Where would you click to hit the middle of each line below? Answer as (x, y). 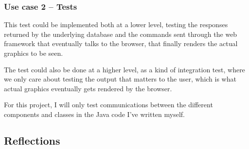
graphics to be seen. (34, 53)
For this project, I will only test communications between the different (108, 105)
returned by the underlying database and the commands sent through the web (121, 34)
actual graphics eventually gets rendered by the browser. (88, 88)
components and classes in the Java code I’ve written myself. (94, 114)
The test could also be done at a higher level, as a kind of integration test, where (124, 69)
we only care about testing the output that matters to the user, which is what (120, 79)
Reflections (32, 140)
